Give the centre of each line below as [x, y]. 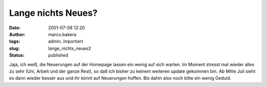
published [58, 55]
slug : [14, 48]
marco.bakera [62, 34]
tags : [15, 42]
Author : [17, 34]
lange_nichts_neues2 [70, 48]
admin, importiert [66, 42]
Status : [17, 55]
